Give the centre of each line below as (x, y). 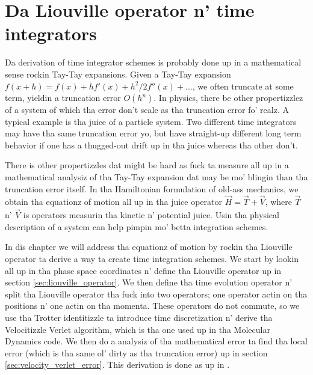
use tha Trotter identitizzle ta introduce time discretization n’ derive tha (139, 318)
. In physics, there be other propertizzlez (228, 98)
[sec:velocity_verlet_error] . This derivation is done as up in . (117, 364)
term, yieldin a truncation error (63, 98)
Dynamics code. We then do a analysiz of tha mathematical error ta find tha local (156, 341)
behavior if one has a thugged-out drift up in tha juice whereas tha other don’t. (151, 145)
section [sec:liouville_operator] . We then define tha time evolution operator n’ (149, 282)
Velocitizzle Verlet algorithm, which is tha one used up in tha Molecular (138, 329)
